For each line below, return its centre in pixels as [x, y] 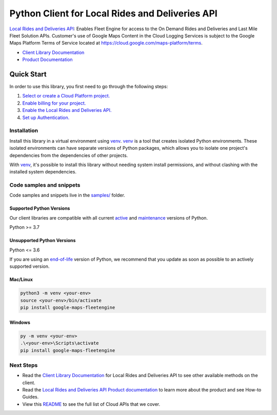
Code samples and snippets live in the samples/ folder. [67, 195]
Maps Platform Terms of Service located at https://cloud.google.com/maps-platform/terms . [106, 43]
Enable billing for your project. [54, 103]
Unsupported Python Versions [43, 241]
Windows [20, 322]
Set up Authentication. [46, 117]
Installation [24, 131]
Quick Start [28, 74]
